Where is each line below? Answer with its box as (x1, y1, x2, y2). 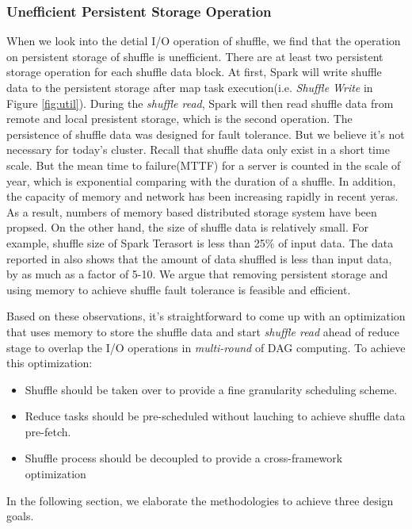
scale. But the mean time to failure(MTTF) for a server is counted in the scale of (6, 156, 401, 173)
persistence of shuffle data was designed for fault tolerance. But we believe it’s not (6, 125, 405, 142)
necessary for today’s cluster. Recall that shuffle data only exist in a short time (6, 141, 390, 158)
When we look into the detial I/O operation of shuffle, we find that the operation (6, 33, 401, 49)
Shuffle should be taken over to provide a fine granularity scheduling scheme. (25, 381, 398, 397)
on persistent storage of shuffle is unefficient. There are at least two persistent (6, 48, 383, 64)
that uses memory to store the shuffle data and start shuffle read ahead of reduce (6, 323, 399, 339)
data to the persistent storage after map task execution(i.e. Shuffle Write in (6, 79, 373, 95)
